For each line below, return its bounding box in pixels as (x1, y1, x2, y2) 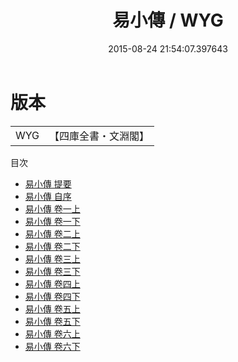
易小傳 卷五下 (24, 315, 81, 327)
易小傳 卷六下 (24, 340, 81, 352)
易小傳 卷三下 (24, 265, 81, 277)
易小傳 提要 (24, 177, 72, 190)
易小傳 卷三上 (24, 252, 81, 265)
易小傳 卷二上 (24, 227, 81, 240)
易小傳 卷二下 (24, 240, 81, 252)
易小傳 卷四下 (24, 290, 81, 302)
